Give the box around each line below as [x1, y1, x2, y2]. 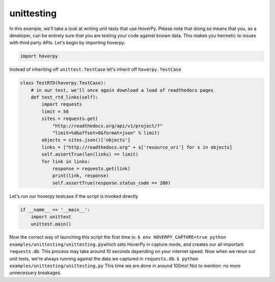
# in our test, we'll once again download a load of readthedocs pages [31, 87, 214, 93]
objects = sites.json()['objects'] [41, 137, 131, 143]
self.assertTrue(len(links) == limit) [41, 151, 139, 158]
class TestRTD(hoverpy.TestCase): [20, 80, 106, 86]
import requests [41, 101, 82, 107]
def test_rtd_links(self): [31, 94, 99, 100]
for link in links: [41, 159, 90, 164]
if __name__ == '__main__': [20, 207, 90, 213]
